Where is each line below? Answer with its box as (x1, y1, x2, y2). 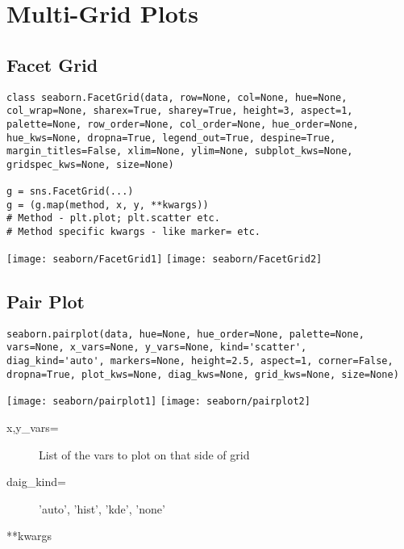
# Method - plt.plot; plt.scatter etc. (6, 212, 220, 224)
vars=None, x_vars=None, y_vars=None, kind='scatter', (6, 342, 307, 354)
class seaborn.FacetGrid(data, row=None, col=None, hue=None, (6, 91, 348, 103)
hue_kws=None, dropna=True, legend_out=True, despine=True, (6, 132, 336, 144)
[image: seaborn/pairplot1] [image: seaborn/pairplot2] (6, 396, 310, 408)
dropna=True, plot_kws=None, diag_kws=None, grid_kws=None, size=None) (6, 368, 399, 380)
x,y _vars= (6, 418, 59, 435)
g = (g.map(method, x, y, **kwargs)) (6, 199, 209, 211)
